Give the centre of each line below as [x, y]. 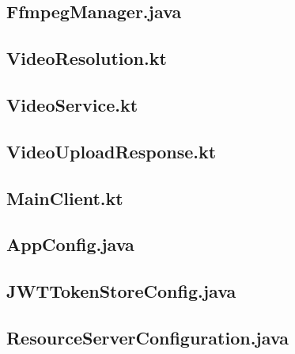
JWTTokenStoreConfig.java [121, 291]
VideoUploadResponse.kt [112, 151]
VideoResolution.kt [87, 58]
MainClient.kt [65, 198]
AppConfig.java [70, 244]
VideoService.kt [72, 104]
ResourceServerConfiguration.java [147, 337]
